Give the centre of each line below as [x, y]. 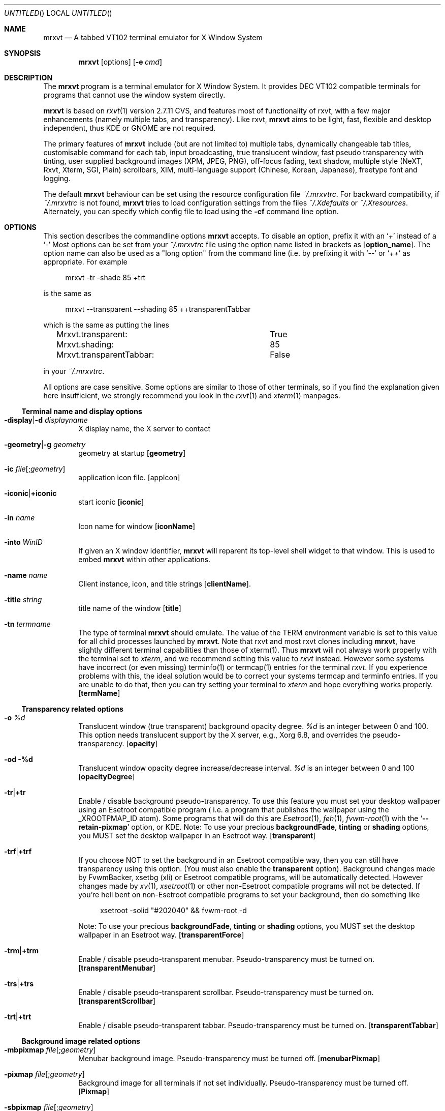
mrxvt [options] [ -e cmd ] [120, 62]
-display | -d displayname [46, 420]
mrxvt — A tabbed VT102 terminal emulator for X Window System [153, 37]
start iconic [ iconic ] [111, 502]
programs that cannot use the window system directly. [134, 95]
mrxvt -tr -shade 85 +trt [105, 277]
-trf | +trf [18, 851]
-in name [20, 518]
